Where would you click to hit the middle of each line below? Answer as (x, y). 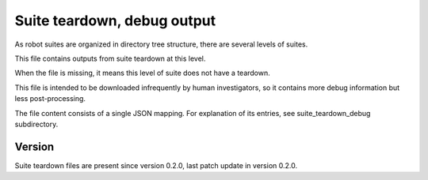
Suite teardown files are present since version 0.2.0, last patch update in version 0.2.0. (156, 165)
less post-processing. (50, 99)
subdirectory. (36, 124)
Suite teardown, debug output (115, 21)
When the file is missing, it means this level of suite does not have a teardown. (143, 73)
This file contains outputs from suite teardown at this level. (110, 58)
